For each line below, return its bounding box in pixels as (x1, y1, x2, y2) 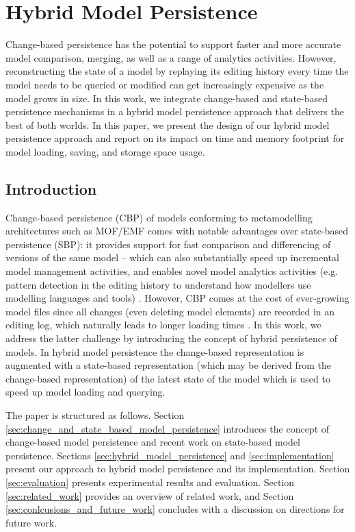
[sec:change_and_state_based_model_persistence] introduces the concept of (5, 421, 330, 435)
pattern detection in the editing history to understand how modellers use (5, 277, 311, 291)
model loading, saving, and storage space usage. (5, 144, 205, 158)
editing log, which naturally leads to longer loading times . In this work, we (5, 317, 321, 332)
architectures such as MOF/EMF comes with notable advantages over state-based (5, 223, 348, 238)
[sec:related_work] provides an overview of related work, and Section (5, 488, 294, 503)
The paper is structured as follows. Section (5, 407, 185, 422)
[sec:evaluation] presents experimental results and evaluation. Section (5, 474, 295, 489)
